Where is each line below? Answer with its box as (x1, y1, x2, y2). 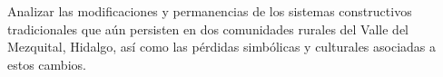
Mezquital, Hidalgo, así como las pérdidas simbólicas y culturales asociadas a (7, 37, 437, 56)
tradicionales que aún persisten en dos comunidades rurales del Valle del (7, 19, 409, 38)
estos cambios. (7, 54, 86, 73)
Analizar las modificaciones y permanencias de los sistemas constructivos (7, 2, 412, 20)
